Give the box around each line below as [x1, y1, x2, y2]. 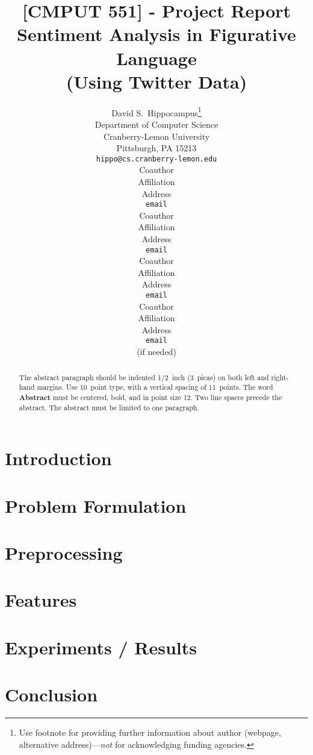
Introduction [5, 446, 112, 471]
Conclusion [5, 682, 98, 707]
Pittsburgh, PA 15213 [116, 142, 197, 154]
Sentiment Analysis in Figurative [17, 22, 296, 46]
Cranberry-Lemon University [103, 130, 210, 142]
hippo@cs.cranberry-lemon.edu [96, 154, 217, 163]
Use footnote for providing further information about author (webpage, [19, 725, 281, 738]
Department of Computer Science [95, 117, 218, 130]
